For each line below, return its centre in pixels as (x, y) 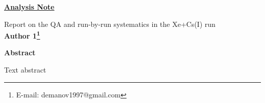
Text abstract (25, 70)
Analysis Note (29, 7)
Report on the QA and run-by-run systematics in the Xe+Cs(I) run (110, 24)
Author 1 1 (22, 35)
